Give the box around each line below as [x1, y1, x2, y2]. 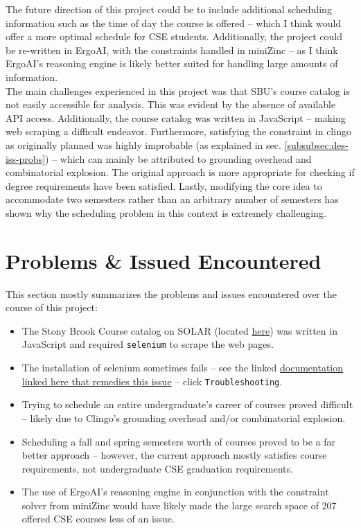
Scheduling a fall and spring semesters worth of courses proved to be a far [21, 434, 335, 448]
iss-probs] [6, 151, 46, 166]
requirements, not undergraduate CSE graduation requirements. [21, 461, 293, 475]
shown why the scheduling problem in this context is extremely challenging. [6, 205, 326, 220]
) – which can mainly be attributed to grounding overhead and [45, 151, 312, 166]
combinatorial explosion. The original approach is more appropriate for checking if [6, 165, 355, 179]
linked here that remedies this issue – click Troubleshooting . [21, 373, 283, 388]
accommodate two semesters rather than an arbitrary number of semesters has [6, 192, 339, 206]
